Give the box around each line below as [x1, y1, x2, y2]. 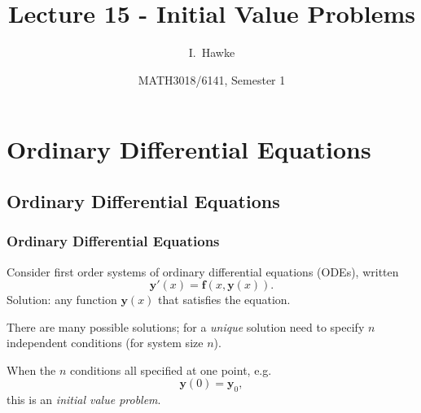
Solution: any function [7, 291, 117, 308]
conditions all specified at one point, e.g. [70, 361, 272, 378]
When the [7, 361, 56, 378]
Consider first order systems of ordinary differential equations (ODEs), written [7, 263, 399, 280]
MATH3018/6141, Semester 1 [138, 71, 286, 88]
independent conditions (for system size [7, 334, 204, 351]
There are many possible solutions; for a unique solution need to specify [7, 318, 365, 335]
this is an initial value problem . [7, 391, 161, 408]
